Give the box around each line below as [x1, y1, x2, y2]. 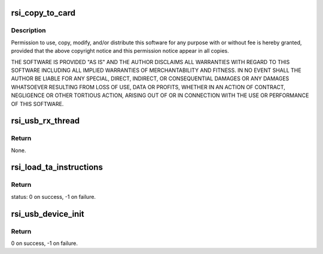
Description [11, 26, 46, 35]
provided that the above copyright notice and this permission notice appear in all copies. [11, 47, 230, 55]
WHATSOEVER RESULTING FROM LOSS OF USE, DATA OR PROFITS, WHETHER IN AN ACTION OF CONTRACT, [11, 83, 285, 90]
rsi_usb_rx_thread [11, 116, 80, 126]
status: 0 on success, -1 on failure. [11, 193, 96, 200]
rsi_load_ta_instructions [11, 162, 103, 173]
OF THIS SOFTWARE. [11, 100, 64, 107]
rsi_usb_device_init [11, 208, 85, 219]
